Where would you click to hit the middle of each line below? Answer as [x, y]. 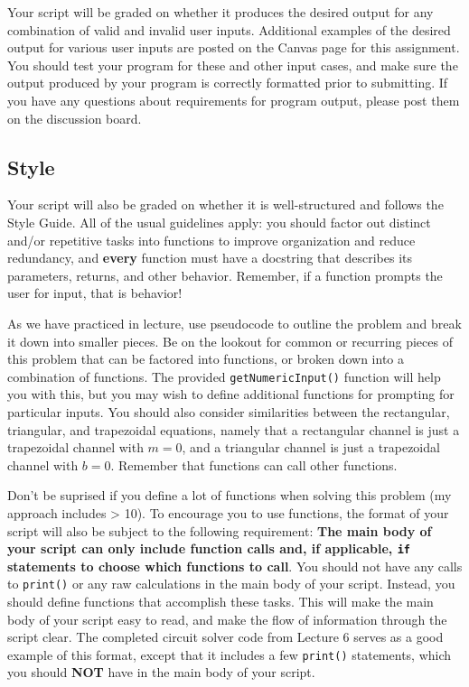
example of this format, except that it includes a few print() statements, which [230, 654]
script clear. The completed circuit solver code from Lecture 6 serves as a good [225, 637]
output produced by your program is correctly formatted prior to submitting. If [228, 83]
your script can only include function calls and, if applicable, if [209, 548]
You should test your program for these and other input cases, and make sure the [233, 65]
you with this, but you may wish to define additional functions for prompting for [231, 394]
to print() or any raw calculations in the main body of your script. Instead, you [231, 584]
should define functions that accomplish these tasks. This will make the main [220, 602]
